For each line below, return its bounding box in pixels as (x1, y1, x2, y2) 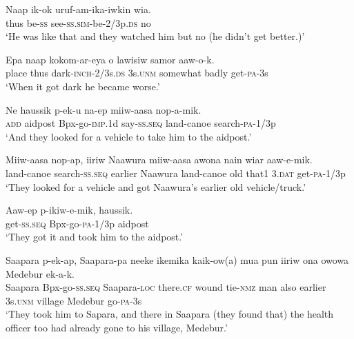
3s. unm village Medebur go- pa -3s (6, 293, 142, 307)
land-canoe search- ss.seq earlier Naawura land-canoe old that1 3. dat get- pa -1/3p (6, 165, 346, 180)
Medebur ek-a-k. (6, 266, 75, 280)
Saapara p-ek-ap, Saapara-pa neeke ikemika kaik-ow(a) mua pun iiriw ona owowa (6, 252, 349, 267)
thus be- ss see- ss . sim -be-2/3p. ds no (6, 15, 151, 30)
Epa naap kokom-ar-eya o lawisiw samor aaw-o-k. (6, 52, 215, 66)
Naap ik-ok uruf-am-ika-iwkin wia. (6, 2, 151, 16)
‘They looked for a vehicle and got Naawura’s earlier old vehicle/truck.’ (6, 179, 306, 194)
